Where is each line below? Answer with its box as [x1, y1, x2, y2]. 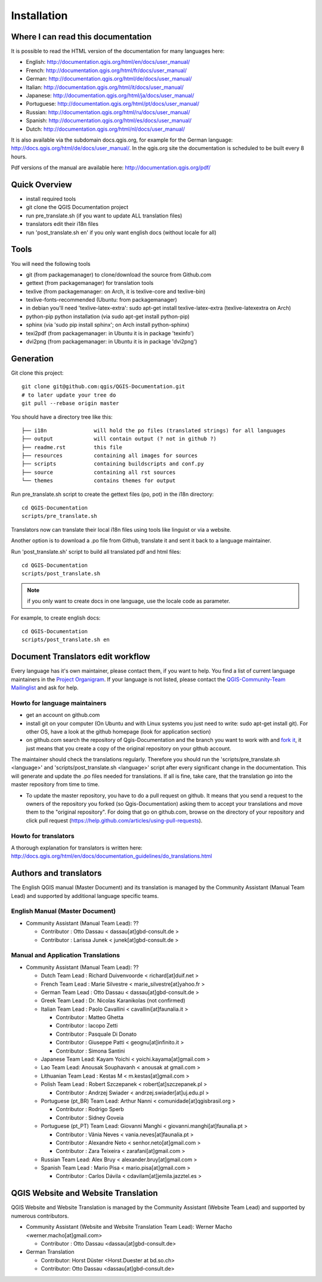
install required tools [26, 195, 76, 203]
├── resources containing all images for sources [21, 452, 198, 459]
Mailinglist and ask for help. [11, 684, 79, 691]
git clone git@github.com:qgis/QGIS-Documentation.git [21, 383, 185, 390]
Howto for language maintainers [11, 699, 107, 707]
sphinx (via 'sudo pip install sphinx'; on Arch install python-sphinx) [26, 321, 190, 329]
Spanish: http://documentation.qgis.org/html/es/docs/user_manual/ [26, 117, 192, 124]
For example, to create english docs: [11, 614, 101, 621]
